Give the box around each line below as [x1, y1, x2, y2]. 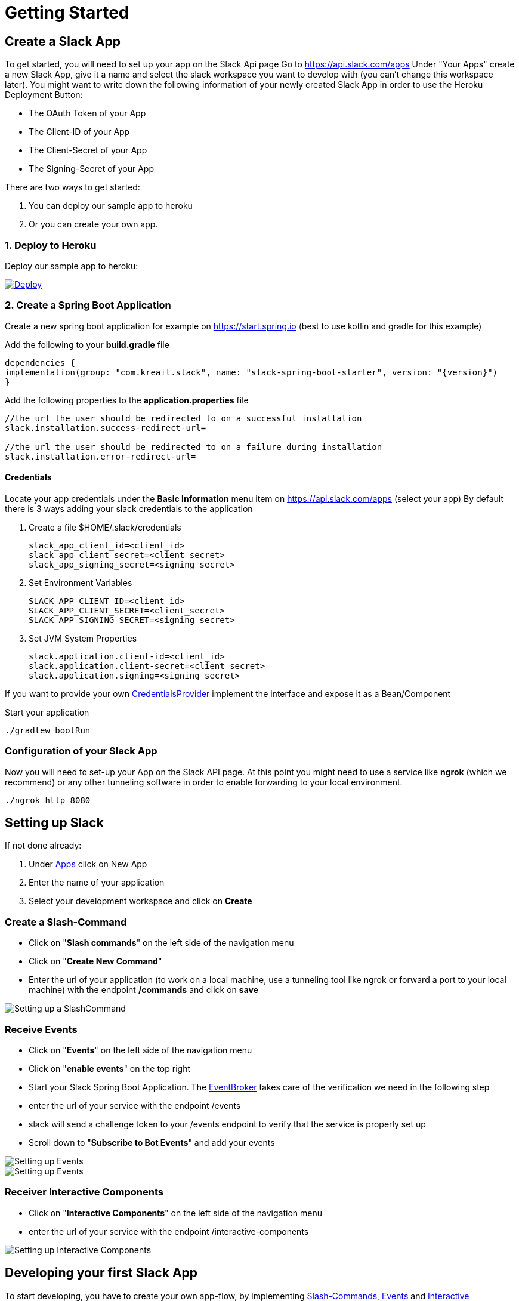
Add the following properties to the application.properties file [5, 394, 249, 405]
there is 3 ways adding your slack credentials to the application [5, 503, 253, 514]
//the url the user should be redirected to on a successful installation [5, 413, 362, 423]
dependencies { [5, 357, 76, 368]
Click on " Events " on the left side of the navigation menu [29, 1044, 252, 1055]
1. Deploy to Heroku [5, 239, 97, 251]
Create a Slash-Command [5, 915, 127, 928]
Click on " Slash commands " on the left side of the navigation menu [29, 938, 294, 948]
